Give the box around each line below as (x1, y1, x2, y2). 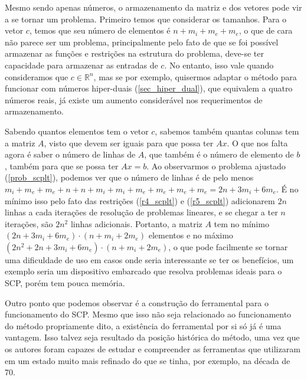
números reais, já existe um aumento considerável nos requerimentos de (5, 93, 263, 106)
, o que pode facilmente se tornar (168, 240, 288, 253)
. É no (276, 182, 299, 195)
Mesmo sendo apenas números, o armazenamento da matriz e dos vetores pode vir (5, 1, 302, 13)
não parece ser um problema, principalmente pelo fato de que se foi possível (5, 35, 279, 48)
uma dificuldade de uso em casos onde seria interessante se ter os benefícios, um (5, 253, 294, 266)
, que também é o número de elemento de (144, 148, 294, 160)
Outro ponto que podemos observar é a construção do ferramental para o (5, 296, 269, 309)
